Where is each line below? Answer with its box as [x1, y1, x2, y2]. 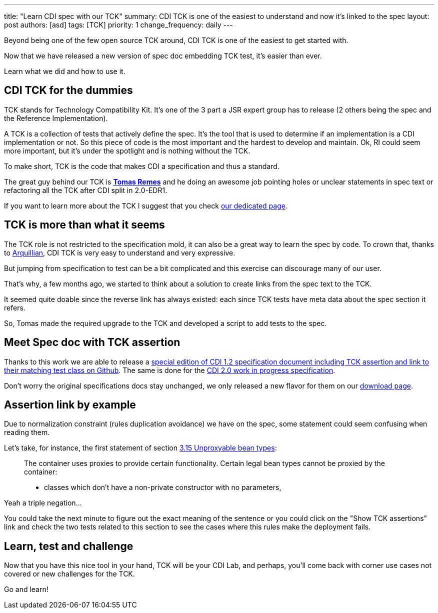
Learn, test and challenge [4, 539, 133, 552]
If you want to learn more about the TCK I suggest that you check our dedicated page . [4, 201, 287, 210]
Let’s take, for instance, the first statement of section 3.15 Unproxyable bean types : [4, 443, 277, 452]
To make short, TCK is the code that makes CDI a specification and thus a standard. [4, 161, 279, 170]
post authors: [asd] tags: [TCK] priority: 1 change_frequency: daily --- [4, 20, 233, 29]
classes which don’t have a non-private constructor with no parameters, [44, 483, 281, 492]
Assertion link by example [4, 398, 136, 411]
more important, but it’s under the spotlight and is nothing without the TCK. [4, 146, 250, 155]
